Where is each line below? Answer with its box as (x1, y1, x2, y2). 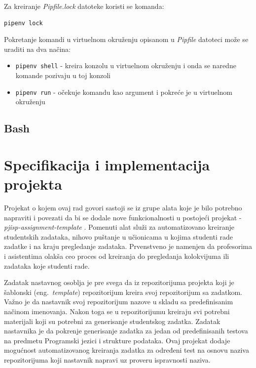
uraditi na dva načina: (4, 43, 71, 54)
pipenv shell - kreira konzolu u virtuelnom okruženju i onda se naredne (15, 60, 236, 71)
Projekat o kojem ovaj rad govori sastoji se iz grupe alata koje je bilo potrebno (4, 202, 242, 212)
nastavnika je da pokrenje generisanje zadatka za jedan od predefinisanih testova (4, 326, 248, 336)
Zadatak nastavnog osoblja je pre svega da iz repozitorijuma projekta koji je (4, 277, 234, 287)
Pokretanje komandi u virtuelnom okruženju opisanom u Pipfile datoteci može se (4, 34, 249, 44)
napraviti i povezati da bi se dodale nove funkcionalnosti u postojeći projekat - (4, 212, 242, 222)
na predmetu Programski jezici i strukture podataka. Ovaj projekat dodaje (4, 335, 230, 345)
